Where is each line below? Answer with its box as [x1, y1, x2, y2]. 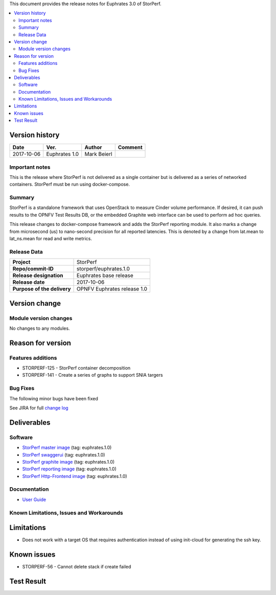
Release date [12, 279, 45, 286]
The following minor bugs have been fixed [9, 395, 98, 401]
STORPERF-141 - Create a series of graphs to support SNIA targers [22, 372, 163, 378]
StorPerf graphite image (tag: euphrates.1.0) [22, 459, 115, 465]
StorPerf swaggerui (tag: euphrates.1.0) [22, 451, 105, 457]
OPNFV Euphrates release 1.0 [77, 285, 148, 292]
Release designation [12, 272, 63, 279]
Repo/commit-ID [12, 265, 54, 272]
